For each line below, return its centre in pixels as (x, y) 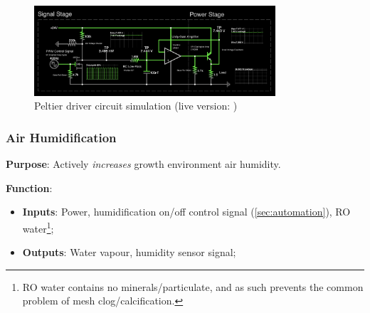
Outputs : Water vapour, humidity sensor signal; (129, 252)
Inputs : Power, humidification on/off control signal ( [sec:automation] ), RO (186, 212)
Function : (29, 187)
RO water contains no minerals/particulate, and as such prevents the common (193, 286)
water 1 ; (38, 227)
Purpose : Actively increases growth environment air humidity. (143, 164)
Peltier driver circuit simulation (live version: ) (136, 106)
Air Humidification (61, 137)
